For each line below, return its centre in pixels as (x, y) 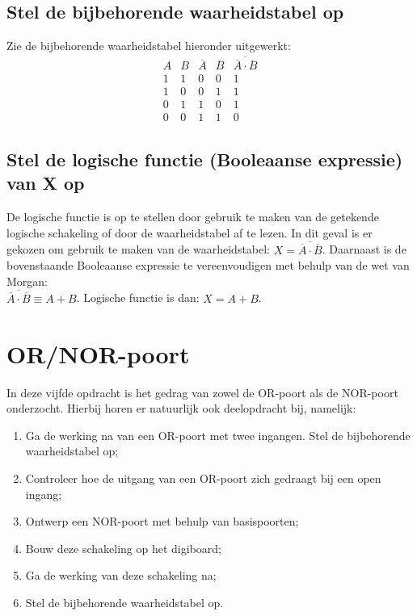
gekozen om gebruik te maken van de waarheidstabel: (139, 249)
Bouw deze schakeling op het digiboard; (123, 548)
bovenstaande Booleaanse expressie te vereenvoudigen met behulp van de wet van (208, 265)
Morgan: (27, 281)
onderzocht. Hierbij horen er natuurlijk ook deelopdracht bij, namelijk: (181, 408)
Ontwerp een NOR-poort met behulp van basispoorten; (162, 521)
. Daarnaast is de (364, 249)
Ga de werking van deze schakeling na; (121, 575)
